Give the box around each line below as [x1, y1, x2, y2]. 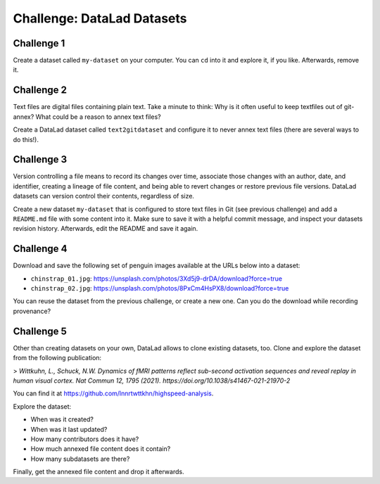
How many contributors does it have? [30, 435, 139, 443]
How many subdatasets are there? [30, 454, 130, 463]
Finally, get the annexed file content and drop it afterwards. [13, 468, 184, 476]
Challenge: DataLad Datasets [13, 11, 187, 26]
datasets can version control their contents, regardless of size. [13, 192, 195, 200]
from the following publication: [13, 354, 102, 362]
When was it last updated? [30, 425, 108, 433]
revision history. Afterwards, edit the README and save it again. [13, 224, 198, 233]
